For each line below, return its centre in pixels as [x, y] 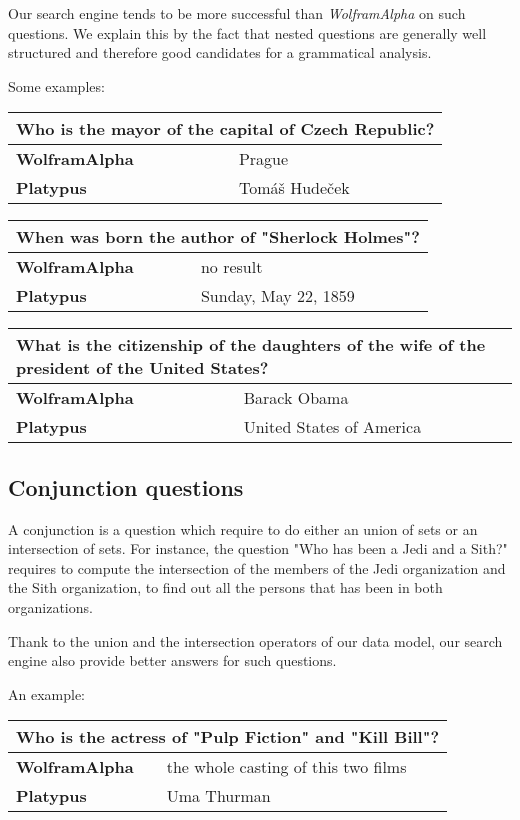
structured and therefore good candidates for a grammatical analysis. [220, 52]
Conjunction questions [126, 486]
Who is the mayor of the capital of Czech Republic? [225, 129]
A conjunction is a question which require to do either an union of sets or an [243, 528]
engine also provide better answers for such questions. [172, 660]
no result [231, 267]
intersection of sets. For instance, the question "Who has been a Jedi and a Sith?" [258, 548]
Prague [263, 159]
